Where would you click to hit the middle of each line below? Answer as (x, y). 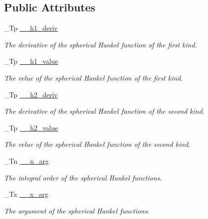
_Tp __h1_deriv (31, 28)
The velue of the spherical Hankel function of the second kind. (97, 144)
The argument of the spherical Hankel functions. (77, 210)
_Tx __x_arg (26, 194)
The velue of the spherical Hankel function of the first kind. (93, 77)
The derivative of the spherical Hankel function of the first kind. (101, 44)
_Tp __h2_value (31, 127)
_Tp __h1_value (31, 61)
